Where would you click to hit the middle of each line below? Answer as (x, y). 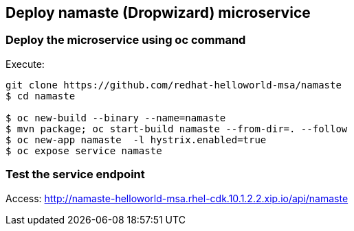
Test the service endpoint (75, 174)
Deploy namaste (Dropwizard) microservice (158, 13)
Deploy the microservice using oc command (126, 40)
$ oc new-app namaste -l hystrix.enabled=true (136, 139)
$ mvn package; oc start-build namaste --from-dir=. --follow (177, 129)
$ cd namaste (41, 96)
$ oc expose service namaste (84, 150)
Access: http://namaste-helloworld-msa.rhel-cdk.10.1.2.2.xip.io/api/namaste (177, 198)
